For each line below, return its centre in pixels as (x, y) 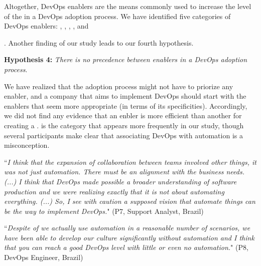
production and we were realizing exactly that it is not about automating (114, 191)
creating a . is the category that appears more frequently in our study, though (124, 125)
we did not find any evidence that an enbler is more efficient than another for (123, 115)
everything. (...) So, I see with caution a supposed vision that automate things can (130, 201)
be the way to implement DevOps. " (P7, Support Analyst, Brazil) (104, 211)
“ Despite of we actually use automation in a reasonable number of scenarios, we (127, 228)
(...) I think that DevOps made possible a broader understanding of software (120, 181)
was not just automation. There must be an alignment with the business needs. (124, 172)
